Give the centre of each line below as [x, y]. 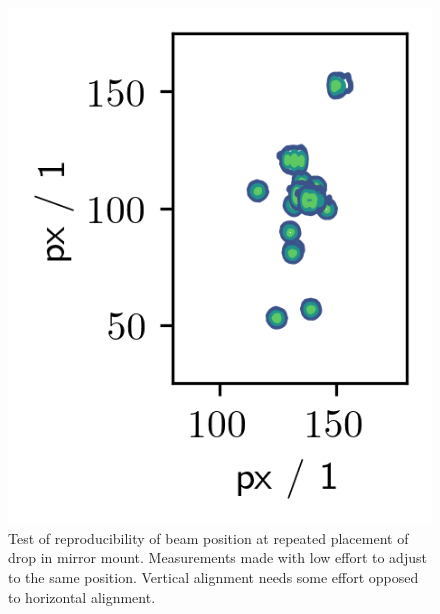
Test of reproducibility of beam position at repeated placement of [208, 537]
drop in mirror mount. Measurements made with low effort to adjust [217, 557]
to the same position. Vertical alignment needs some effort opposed [213, 576]
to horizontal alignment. [82, 596]
